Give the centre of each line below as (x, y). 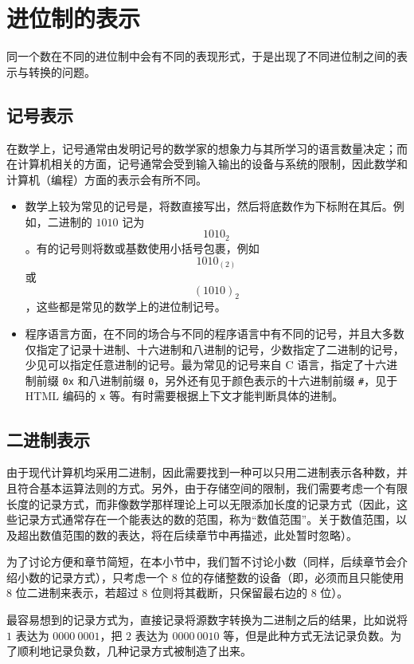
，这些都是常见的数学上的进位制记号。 (125, 306)
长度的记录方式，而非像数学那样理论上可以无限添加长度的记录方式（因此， (201, 503)
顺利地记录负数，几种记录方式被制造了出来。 (134, 651)
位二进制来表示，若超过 (77, 593)
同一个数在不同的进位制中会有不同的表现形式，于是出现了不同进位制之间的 (201, 56)
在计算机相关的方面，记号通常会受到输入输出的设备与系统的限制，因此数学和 (207, 164)
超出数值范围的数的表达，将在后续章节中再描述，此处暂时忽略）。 (187, 534)
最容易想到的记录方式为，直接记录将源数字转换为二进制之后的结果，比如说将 (207, 620)
